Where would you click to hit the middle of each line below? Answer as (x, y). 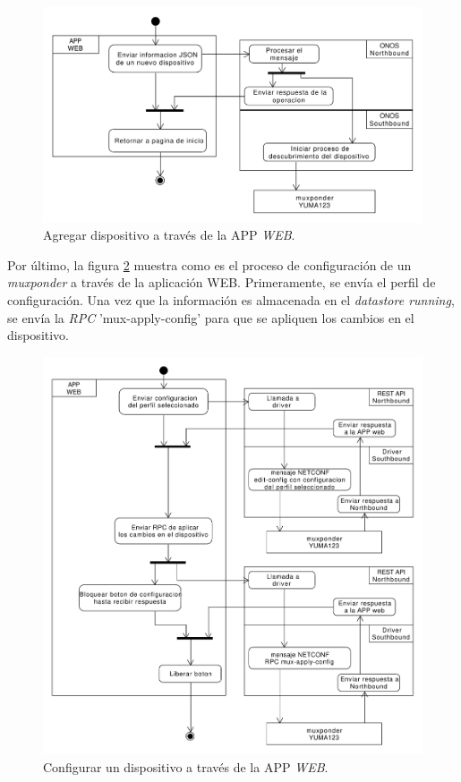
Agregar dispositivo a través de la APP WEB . (169, 235)
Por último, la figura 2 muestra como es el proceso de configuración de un (209, 264)
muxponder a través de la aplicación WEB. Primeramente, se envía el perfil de (222, 282)
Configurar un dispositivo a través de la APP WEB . (186, 766)
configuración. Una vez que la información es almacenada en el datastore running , (231, 299)
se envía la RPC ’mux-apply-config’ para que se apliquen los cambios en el (211, 317)
